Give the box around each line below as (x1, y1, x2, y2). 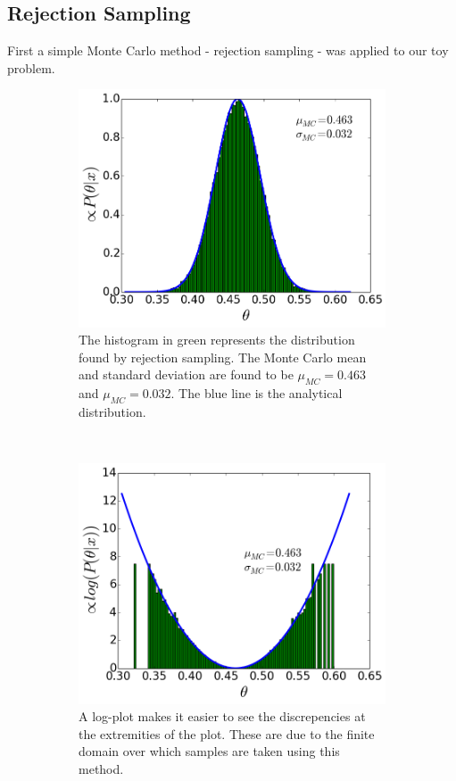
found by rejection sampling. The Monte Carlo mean (79, 347, 367, 366)
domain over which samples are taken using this (79, 742, 340, 760)
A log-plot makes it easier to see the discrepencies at (79, 707, 366, 726)
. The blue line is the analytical (170, 384, 343, 403)
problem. (7, 58, 55, 77)
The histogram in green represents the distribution (79, 330, 355, 349)
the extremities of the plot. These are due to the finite (79, 724, 375, 743)
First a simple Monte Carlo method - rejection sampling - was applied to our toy (7, 41, 449, 60)
